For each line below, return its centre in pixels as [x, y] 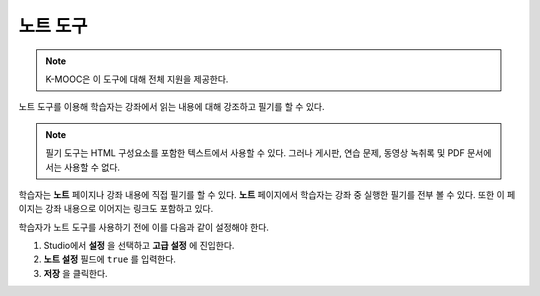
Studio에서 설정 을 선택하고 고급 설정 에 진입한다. [139, 246]
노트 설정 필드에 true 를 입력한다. [110, 259]
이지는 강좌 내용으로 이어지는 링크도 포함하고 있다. [116, 209]
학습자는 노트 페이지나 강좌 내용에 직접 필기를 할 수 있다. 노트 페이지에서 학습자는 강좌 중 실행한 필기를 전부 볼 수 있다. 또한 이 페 [267, 194]
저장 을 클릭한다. [76, 273]
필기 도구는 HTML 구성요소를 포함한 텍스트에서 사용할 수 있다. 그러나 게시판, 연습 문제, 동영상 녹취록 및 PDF [255, 153]
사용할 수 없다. [91, 167]
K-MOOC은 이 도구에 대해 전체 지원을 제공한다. [137, 79]
